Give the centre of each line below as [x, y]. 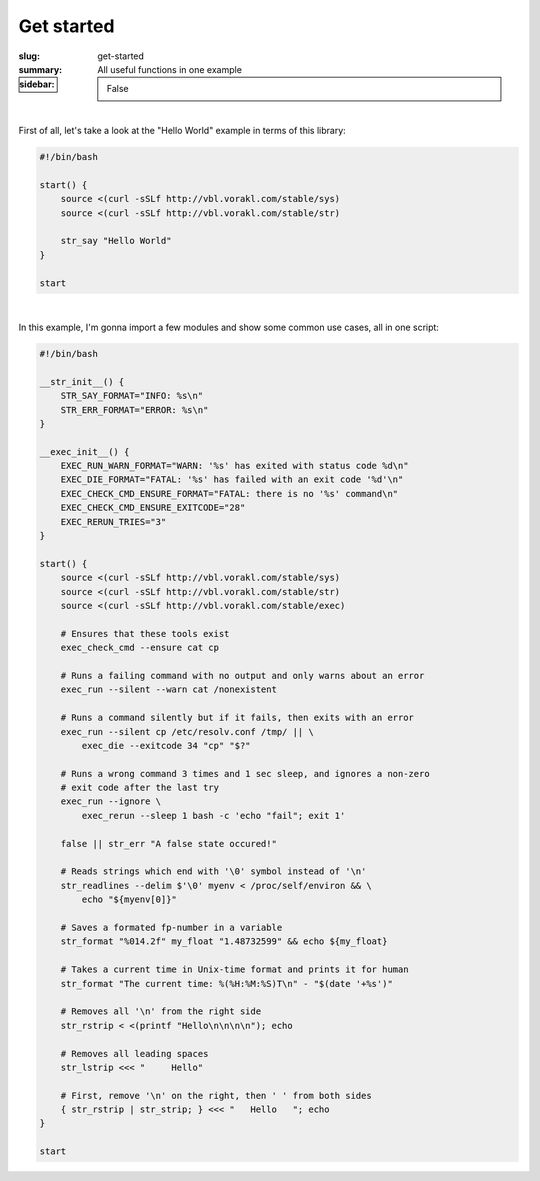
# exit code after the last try [140, 788]
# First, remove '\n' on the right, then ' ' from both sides [216, 1095]
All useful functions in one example [169, 69]
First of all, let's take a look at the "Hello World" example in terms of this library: [182, 131]
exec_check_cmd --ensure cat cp [140, 648]
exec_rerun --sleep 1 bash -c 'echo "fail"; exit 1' [213, 815]
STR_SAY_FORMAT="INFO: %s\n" [132, 396]
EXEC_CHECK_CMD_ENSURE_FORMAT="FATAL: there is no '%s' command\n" [229, 493]
